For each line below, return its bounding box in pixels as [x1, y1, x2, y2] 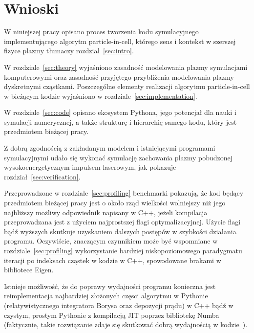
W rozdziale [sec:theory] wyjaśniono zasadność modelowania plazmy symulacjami [4, 62, 248, 72]
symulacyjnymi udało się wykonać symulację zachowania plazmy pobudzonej [4, 152, 233, 162]
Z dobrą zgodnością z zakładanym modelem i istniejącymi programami [4, 143, 215, 153]
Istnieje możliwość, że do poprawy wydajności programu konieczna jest [4, 281, 216, 291]
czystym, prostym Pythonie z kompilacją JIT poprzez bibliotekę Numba [4, 310, 219, 320]
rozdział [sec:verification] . [4, 171, 81, 181]
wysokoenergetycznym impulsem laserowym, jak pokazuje [4, 162, 176, 172]
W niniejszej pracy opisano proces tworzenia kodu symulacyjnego [4, 26, 199, 37]
